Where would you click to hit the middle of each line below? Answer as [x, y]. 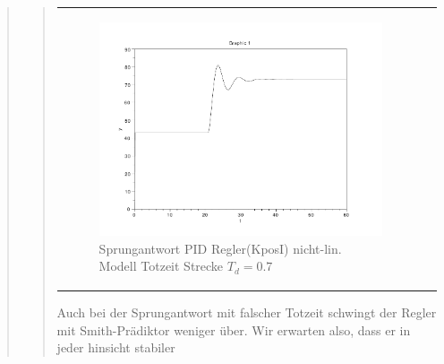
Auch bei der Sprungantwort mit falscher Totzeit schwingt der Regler [247, 312]
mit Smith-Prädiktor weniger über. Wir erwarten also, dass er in [234, 329]
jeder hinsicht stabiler [116, 347]
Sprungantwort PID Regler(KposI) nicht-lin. [220, 248]
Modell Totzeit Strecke [161, 266]
